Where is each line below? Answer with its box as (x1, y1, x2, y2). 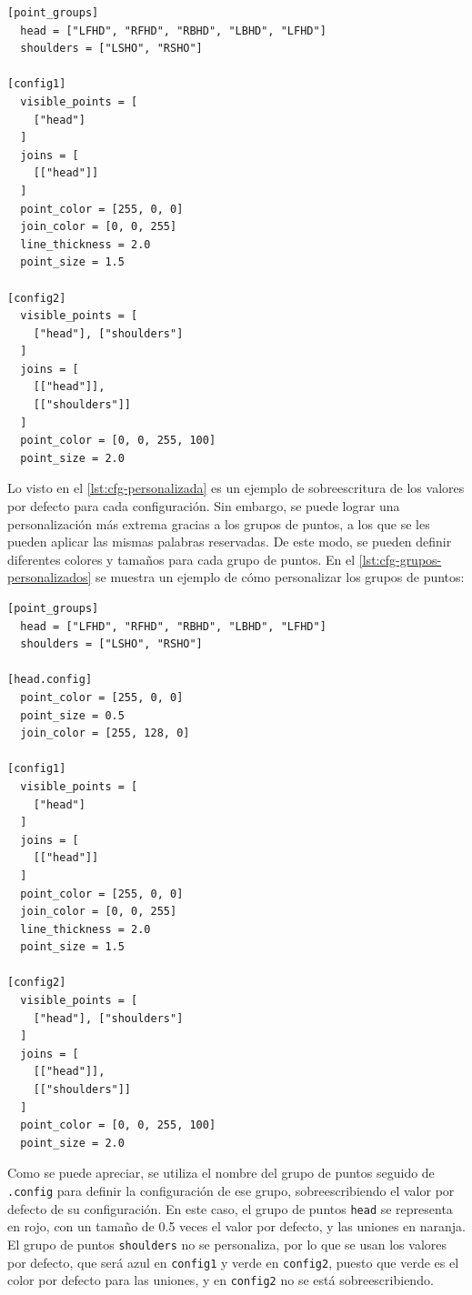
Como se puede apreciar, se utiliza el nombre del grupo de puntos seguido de (7, 1163, 435, 1182)
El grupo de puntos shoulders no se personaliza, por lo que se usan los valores (7, 1234, 447, 1253)
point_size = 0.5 (20, 708, 125, 722)
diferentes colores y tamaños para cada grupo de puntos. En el (7, 549, 356, 568)
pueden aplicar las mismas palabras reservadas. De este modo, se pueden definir (7, 532, 452, 551)
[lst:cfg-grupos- (358, 549, 442, 568)
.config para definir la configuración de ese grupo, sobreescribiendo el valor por (7, 1181, 455, 1200)
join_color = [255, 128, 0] (20, 727, 190, 740)
